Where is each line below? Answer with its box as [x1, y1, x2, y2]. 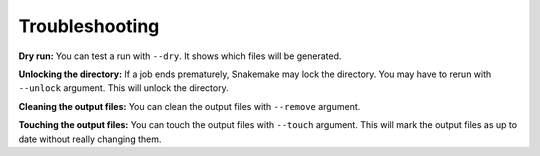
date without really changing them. [18, 133, 162, 145]
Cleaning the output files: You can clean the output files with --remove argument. [18, 100, 361, 112]
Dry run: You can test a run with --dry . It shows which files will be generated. [18, 50, 342, 62]
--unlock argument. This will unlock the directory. [18, 82, 229, 94]
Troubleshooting [18, 15, 160, 37]
